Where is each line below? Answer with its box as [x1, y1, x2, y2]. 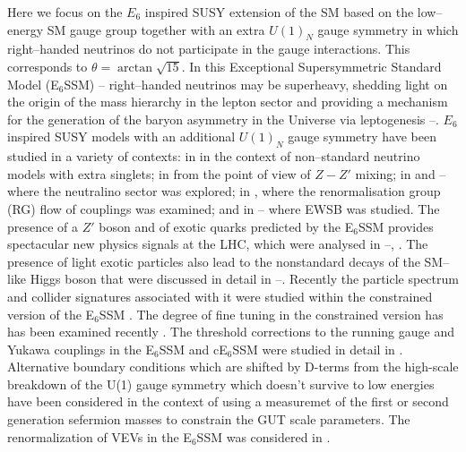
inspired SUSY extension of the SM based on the [144, 3, 414, 21]
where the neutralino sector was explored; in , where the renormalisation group [7, 182, 441, 200]
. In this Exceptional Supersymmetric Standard [181, 56, 442, 75]
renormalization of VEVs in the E [7, 427, 192, 446]
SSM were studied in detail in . [232, 339, 403, 358]
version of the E [7, 304, 95, 323]
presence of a [7, 217, 79, 235]
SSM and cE [159, 339, 228, 358]
